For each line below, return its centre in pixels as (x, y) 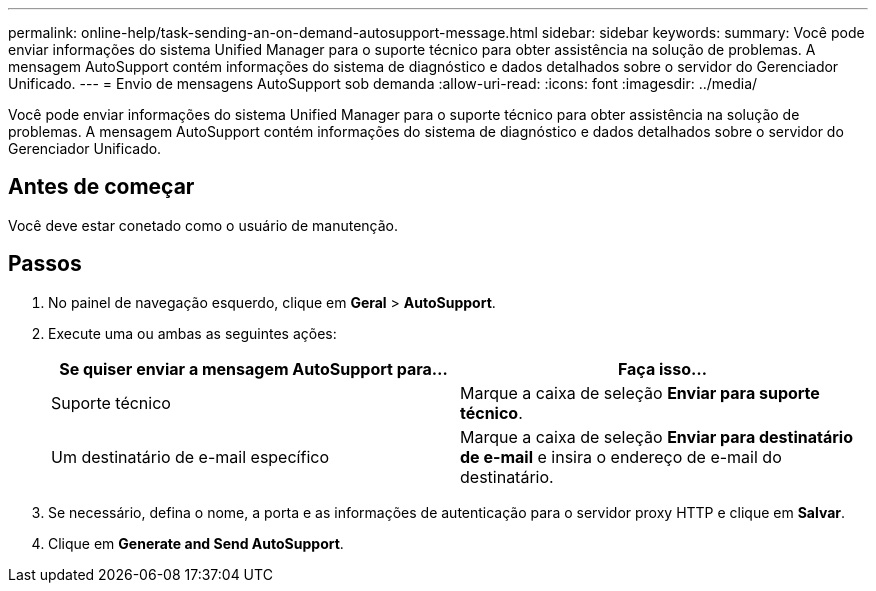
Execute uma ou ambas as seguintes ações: (192, 333)
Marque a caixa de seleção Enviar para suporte (640, 392)
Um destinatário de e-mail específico (190, 456)
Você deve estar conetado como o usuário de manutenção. (203, 225)
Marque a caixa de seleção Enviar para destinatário (656, 436)
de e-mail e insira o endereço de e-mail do (621, 456)
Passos (45, 264)
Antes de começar (101, 187)
